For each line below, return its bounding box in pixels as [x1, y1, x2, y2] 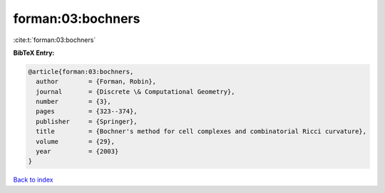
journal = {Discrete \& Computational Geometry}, [36, 88, 235, 95]
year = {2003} [36, 147, 119, 156]
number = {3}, [36, 98, 112, 106]
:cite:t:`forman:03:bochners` [13, 36, 96, 44]
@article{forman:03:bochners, [28, 68, 134, 75]
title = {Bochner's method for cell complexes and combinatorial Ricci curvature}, [36, 127, 367, 135]
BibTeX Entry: [13, 48, 55, 57]
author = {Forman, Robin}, [36, 78, 157, 85]
